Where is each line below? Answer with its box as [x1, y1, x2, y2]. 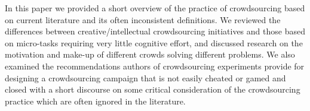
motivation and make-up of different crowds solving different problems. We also [5, 48, 295, 61]
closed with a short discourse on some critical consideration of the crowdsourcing [5, 83, 300, 96]
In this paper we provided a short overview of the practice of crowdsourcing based [5, 2, 305, 14]
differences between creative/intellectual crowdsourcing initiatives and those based [5, 25, 305, 37]
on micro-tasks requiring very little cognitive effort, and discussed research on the [5, 36, 303, 49]
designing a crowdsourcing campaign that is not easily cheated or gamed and [5, 71, 286, 84]
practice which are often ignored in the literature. [5, 94, 186, 107]
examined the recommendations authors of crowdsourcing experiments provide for [5, 59, 305, 72]
